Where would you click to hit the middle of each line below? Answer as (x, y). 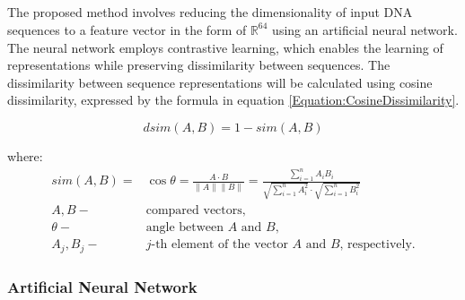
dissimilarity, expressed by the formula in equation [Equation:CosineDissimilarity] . (233, 100)
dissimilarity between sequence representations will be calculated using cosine (220, 82)
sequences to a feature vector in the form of (127, 29)
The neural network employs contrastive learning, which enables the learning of (225, 47)
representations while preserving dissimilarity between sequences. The (199, 65)
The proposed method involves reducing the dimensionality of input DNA (210, 12)
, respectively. (377, 245)
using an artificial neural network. (365, 29)
